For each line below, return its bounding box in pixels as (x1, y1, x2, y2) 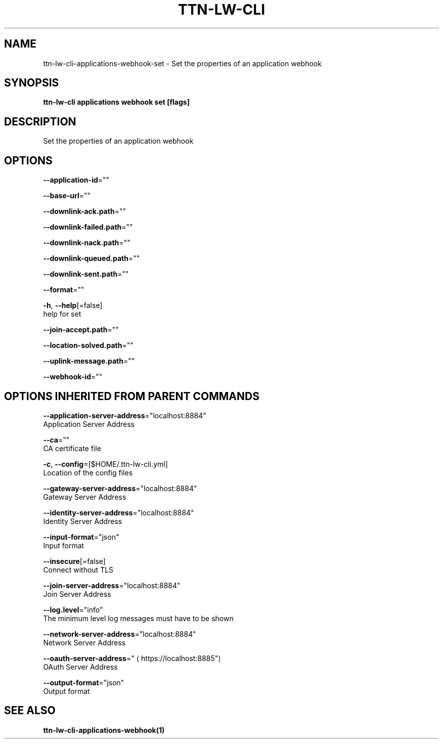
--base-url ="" (43, 191, 91, 200)
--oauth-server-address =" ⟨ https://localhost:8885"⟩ (43, 653, 221, 663)
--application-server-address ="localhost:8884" (43, 411, 206, 420)
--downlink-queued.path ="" (43, 254, 140, 263)
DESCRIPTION (4, 115, 76, 128)
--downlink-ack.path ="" (43, 207, 126, 216)
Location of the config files (43, 468, 133, 477)
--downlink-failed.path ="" (43, 223, 133, 232)
